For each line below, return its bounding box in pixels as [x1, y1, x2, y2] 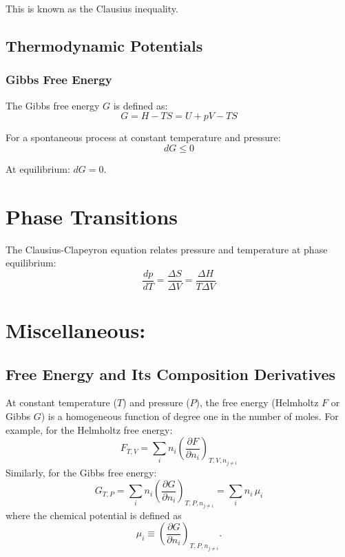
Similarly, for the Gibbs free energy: [6, 465, 157, 479]
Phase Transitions [6, 202, 178, 230]
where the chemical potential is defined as [6, 507, 182, 522]
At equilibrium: [6, 161, 70, 176]
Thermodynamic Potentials [6, 34, 203, 56]
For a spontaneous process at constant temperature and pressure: [6, 130, 281, 145]
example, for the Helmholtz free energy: [6, 422, 173, 437]
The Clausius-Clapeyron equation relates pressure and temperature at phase [6, 242, 328, 256]
